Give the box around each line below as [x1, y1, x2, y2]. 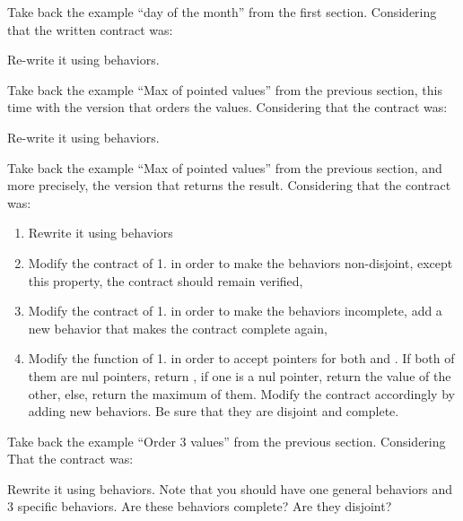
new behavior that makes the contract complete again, [28, 318, 328, 337]
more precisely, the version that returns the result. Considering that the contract [7, 176, 451, 195]
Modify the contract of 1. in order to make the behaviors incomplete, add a [28, 301, 442, 320]
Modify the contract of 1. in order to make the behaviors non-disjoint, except [28, 253, 453, 272]
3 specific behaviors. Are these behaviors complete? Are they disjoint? [7, 497, 392, 516]
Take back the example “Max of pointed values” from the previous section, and [7, 158, 442, 177]
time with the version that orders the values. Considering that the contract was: [7, 98, 448, 117]
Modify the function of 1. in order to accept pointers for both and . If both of [28, 349, 455, 368]
